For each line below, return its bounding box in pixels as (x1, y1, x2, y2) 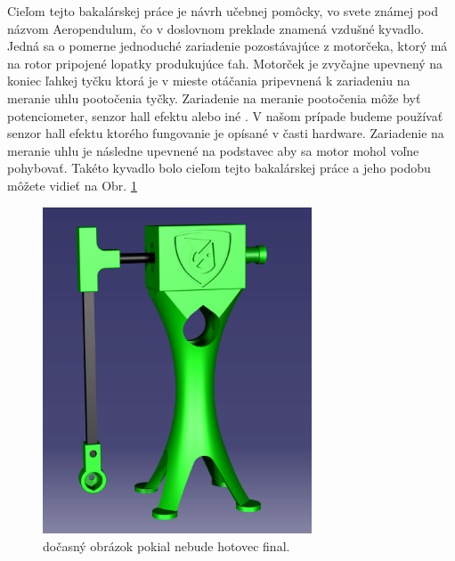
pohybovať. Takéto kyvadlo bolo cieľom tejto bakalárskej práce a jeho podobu (7, 159, 431, 177)
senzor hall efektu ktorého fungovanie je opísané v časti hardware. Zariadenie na (7, 124, 444, 142)
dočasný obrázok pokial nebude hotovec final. (43, 536, 290, 555)
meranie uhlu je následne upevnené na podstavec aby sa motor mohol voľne (7, 141, 419, 159)
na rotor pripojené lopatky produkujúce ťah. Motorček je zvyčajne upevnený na (7, 53, 443, 72)
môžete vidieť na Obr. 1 (7, 175, 137, 194)
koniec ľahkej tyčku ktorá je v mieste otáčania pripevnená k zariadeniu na (7, 71, 410, 90)
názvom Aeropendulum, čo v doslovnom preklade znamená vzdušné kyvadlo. (7, 19, 425, 37)
